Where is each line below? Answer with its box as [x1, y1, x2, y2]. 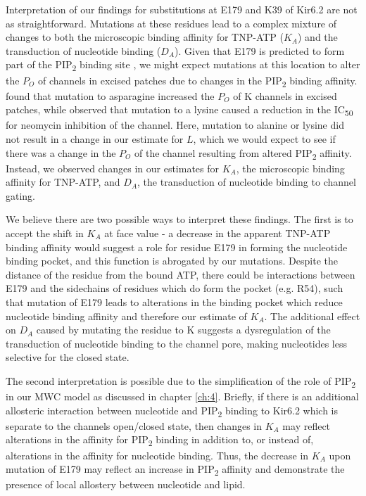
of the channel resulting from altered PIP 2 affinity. [134, 145, 352, 162]
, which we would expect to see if [193, 131, 336, 146]
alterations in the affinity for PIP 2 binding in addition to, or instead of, [6, 432, 314, 449]
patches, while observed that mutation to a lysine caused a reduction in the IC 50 [6, 102, 353, 119]
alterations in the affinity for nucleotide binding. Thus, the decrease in [6, 447, 309, 462]
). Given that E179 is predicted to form [175, 43, 345, 58]
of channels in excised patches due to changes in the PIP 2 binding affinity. [38, 72, 358, 89]
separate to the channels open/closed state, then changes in [6, 418, 262, 433]
